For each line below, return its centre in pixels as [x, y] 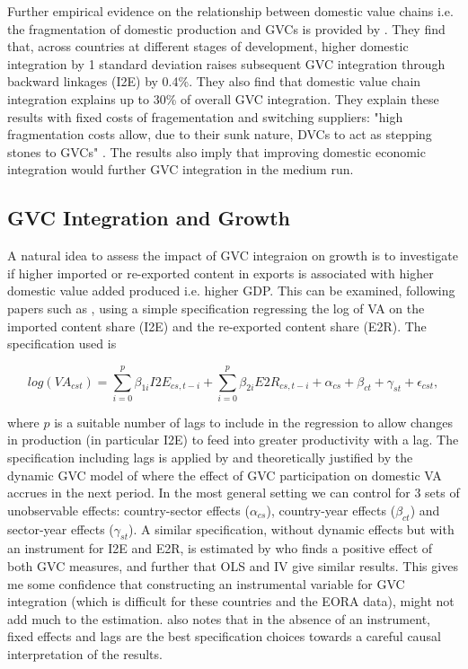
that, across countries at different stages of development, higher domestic [208, 46]
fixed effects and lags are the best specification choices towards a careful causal [224, 636]
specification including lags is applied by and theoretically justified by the [210, 458]
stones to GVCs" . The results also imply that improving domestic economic [216, 151]
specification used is [62, 343]
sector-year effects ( [61, 528]
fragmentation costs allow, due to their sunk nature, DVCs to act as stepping [220, 134]
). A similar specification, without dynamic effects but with [291, 528]
